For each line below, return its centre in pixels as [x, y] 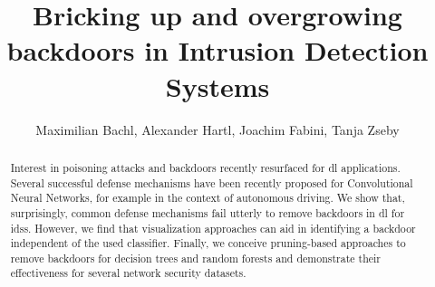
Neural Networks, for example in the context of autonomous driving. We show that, [208, 198]
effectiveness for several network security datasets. [128, 273]
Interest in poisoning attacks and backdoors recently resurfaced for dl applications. [205, 167]
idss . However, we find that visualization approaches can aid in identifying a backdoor [213, 228]
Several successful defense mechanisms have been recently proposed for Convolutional [212, 182]
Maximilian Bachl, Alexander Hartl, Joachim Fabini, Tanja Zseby [217, 129]
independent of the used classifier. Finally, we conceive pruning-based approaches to [208, 243]
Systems [217, 86]
